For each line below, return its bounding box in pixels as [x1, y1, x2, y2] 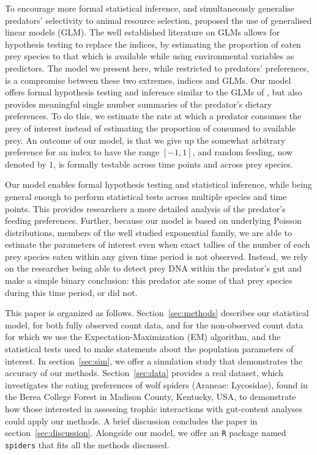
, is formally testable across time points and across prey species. [53, 157, 293, 170]
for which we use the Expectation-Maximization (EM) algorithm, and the [5, 330, 281, 343]
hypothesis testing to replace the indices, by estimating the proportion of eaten [5, 37, 301, 50]
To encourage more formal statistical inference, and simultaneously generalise [5, 2, 295, 14]
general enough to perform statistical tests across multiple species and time [5, 190, 287, 202]
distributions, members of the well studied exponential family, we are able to [5, 226, 293, 239]
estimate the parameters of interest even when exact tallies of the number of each [5, 238, 310, 251]
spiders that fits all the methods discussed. [5, 438, 170, 451]
